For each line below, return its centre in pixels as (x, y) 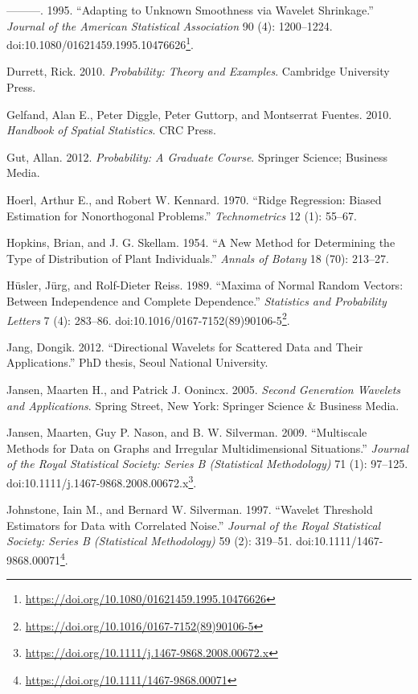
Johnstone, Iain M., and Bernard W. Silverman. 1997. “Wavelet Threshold (190, 509)
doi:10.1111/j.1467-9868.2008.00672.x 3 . (102, 481)
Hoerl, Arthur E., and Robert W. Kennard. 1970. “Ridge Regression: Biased (194, 199)
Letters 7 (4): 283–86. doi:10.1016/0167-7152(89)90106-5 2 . (148, 318)
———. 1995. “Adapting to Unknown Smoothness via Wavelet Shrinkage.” (190, 10)
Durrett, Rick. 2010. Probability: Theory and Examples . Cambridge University (198, 71)
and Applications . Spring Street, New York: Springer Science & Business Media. (203, 405)
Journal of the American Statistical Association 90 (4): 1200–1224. (170, 25)
